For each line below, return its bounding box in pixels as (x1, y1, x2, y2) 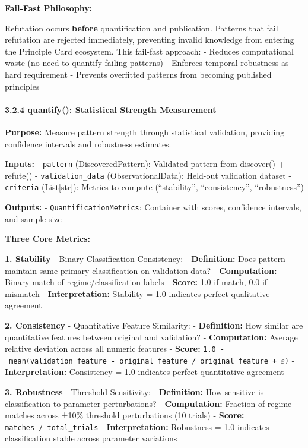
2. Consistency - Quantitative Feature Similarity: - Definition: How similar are (5, 318, 303, 331)
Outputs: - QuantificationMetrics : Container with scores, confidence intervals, (5, 201, 301, 213)
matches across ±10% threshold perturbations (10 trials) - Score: (5, 409, 245, 421)
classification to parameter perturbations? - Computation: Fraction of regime (5, 397, 292, 409)
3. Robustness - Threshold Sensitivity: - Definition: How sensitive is (5, 386, 264, 398)
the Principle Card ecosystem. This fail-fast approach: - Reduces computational (5, 45, 294, 57)
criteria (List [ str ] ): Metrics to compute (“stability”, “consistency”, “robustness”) (5, 181, 304, 193)
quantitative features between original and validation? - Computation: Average (5, 330, 298, 343)
